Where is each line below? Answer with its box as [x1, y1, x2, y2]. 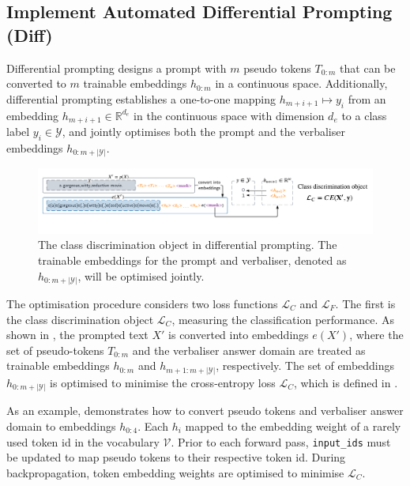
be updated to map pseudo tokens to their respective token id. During [6, 449, 346, 465]
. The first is [335, 296, 396, 312]
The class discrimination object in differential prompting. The [38, 236, 337, 253]
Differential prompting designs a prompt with [6, 59, 227, 76]
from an [348, 90, 386, 107]
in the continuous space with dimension [134, 107, 325, 123]
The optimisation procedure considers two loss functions [6, 296, 278, 312]
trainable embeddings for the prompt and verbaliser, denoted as [38, 251, 347, 268]
